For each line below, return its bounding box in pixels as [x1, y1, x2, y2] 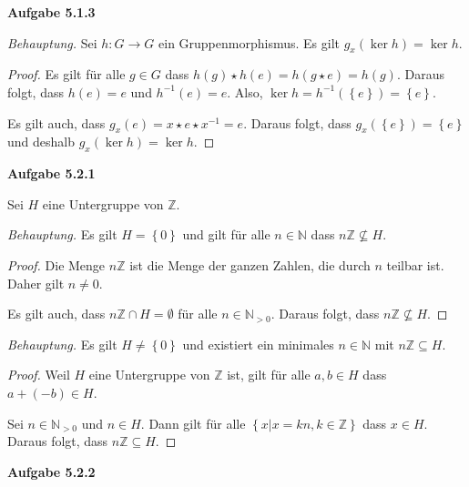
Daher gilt [7, 273, 65, 292]
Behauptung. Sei [7, 33, 97, 52]
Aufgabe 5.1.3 [7, 3, 96, 21]
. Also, [227, 82, 263, 101]
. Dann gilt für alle [140, 413, 246, 432]
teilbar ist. [386, 255, 444, 274]
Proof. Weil [7, 365, 70, 384]
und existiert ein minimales [182, 334, 334, 353]
